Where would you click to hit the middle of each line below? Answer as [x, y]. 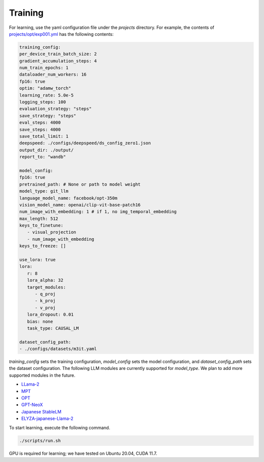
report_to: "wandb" [43, 157]
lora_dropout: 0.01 [50, 315]
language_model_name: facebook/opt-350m [68, 198]
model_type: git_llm [44, 191]
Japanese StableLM [41, 412]
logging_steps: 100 [43, 102]
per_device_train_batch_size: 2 [58, 54]
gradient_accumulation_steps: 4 [58, 61]
